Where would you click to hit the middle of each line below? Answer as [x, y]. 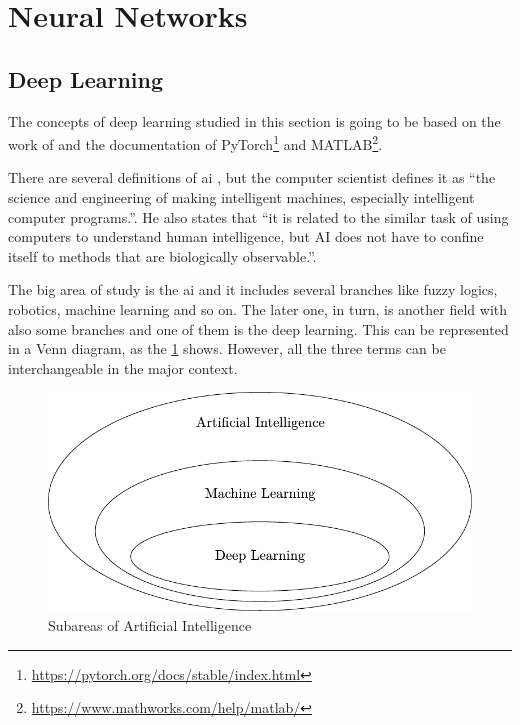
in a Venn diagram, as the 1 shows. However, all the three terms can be [227, 348]
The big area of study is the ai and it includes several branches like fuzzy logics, [253, 289]
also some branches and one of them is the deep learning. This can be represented [258, 328]
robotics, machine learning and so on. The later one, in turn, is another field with [258, 308]
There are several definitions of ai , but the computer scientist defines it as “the [252, 177]
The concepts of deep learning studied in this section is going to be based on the [254, 120]
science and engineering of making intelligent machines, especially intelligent [241, 197]
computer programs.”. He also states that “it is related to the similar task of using [258, 216]
